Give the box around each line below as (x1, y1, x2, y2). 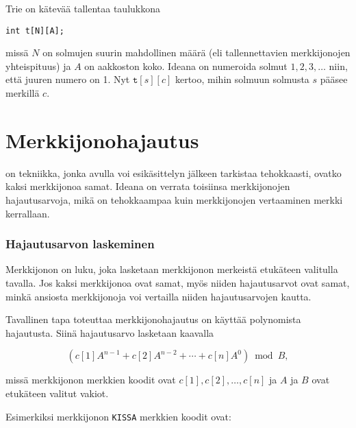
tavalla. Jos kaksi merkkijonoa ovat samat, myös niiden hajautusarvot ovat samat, (5, 275, 350, 289)
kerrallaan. (5, 206, 50, 220)
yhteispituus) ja (5, 58, 71, 73)
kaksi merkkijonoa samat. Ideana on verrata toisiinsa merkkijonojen (5, 179, 290, 193)
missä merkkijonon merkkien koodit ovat (5, 372, 176, 387)
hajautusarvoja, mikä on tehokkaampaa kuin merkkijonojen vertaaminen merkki (5, 192, 343, 206)
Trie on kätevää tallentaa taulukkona (5, 1, 161, 15)
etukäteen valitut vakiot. (5, 385, 109, 400)
